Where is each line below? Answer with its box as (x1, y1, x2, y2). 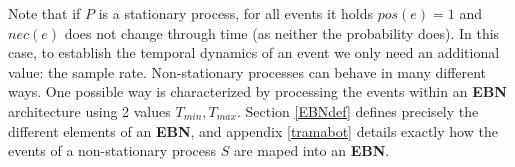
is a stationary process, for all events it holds (98, 3, 374, 23)
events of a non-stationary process (8, 140, 217, 161)
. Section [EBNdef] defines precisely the (236, 100, 479, 121)
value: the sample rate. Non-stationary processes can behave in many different (8, 61, 487, 82)
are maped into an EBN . (233, 140, 390, 161)
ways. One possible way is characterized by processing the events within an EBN (8, 81, 507, 102)
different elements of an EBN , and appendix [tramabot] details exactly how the (8, 120, 498, 141)
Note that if (8, 3, 81, 23)
